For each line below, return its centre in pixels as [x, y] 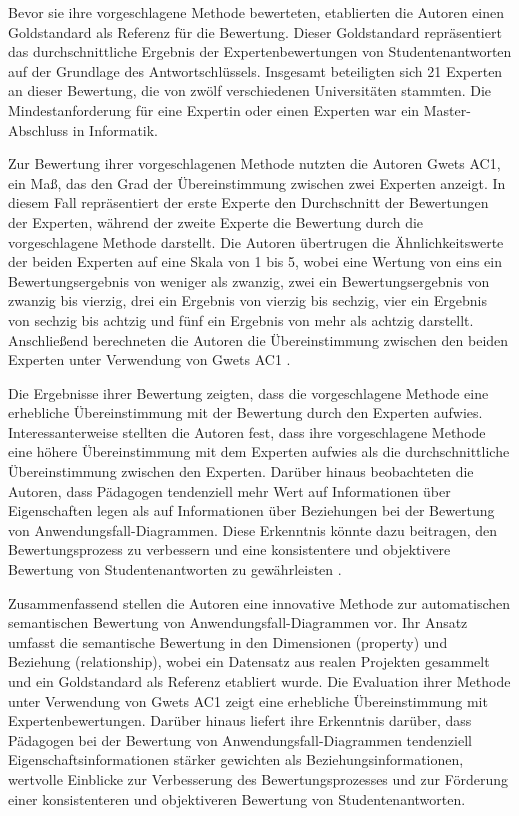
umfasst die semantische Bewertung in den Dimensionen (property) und [228, 641]
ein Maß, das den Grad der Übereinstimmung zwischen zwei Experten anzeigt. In [257, 182]
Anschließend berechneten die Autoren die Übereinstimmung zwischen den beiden [258, 339]
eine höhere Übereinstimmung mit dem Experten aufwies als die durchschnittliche [259, 451]
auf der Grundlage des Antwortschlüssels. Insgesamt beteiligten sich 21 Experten [255, 70]
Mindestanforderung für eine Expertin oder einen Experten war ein [214, 109]
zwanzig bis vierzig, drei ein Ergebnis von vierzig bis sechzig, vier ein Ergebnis [247, 300]
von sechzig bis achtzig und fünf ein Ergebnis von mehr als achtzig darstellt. [241, 319]
